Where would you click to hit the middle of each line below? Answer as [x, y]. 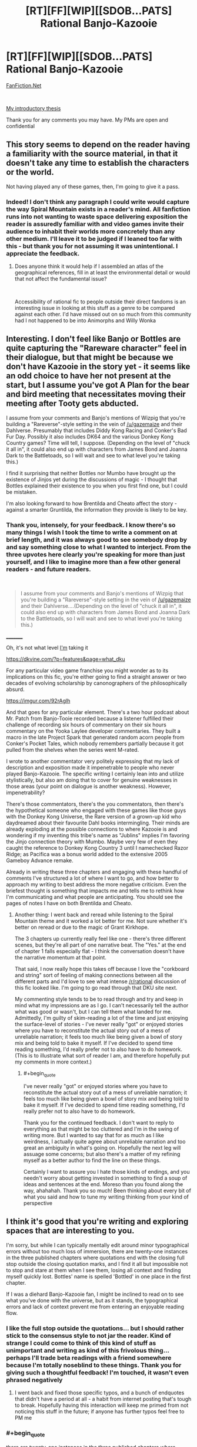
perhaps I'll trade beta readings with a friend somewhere [89, 1357]
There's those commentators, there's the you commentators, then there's [95, 804]
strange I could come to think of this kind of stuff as [81, 1343]
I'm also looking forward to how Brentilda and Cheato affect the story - [92, 503]
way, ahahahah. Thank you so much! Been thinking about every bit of [107, 1190]
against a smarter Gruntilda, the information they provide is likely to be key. [97, 509]
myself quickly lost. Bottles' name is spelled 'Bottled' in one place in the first [98, 1276]
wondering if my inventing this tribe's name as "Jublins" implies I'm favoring [98, 836]
